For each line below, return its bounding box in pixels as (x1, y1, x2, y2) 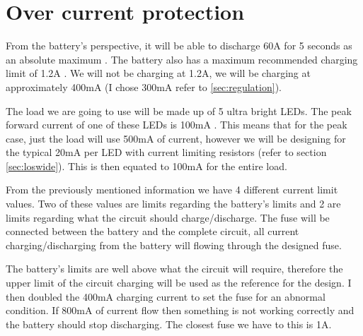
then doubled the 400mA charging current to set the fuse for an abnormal (6, 289, 325, 304)
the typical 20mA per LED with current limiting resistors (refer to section (6, 145, 327, 160)
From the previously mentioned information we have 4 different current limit (6, 182, 338, 197)
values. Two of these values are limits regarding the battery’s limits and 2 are (6, 196, 341, 211)
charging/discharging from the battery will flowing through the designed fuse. (6, 237, 342, 252)
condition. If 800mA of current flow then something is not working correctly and (6, 303, 355, 318)
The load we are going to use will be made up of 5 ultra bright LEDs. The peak (6, 103, 352, 118)
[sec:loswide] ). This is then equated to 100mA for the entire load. (6, 158, 287, 173)
